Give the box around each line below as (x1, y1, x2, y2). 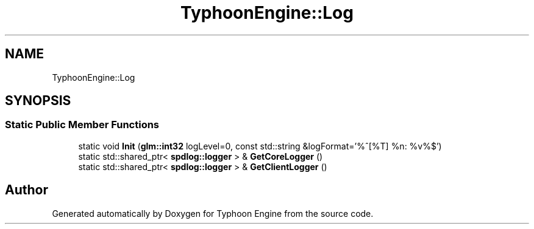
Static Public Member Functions (5, 118, 160, 131)
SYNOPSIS (5, 93, 71, 109)
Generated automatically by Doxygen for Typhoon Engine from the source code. (52, 208, 374, 219)
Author (5, 182, 48, 198)
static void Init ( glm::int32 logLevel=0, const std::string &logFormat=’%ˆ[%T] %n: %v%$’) (78, 140, 442, 151)
